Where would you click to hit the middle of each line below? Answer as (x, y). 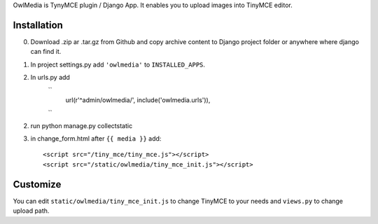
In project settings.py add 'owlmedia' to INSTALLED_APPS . (118, 64)
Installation (38, 25)
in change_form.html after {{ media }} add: (96, 139)
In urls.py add (50, 78)
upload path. (31, 211)
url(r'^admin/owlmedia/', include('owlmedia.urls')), (138, 100)
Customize (37, 184)
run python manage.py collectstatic (82, 125)
